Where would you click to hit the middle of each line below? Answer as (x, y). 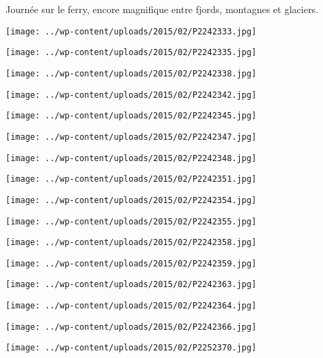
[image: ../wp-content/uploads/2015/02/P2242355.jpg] (131, 221)
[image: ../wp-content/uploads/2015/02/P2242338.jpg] (131, 73)
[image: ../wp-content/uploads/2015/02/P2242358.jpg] (131, 243)
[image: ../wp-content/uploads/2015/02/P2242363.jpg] (131, 285)
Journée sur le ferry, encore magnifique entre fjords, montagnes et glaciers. (162, 9)
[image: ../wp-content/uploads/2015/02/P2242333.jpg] (131, 31)
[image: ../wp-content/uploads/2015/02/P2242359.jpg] (131, 263)
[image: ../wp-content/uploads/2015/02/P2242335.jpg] (131, 53)
